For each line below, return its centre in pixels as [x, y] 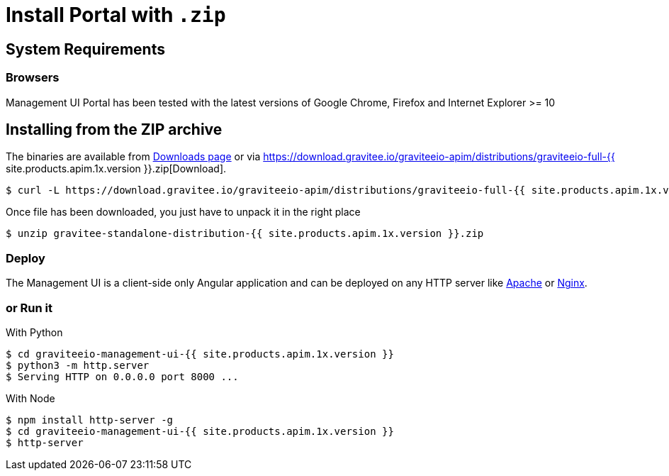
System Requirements [85, 49]
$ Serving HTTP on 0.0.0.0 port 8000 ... [122, 376]
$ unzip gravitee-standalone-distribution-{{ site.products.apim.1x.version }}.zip [245, 234]
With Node [30, 398]
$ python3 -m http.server [78, 365]
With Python [34, 332]
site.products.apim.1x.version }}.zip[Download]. [116, 169]
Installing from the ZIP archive [114, 129]
